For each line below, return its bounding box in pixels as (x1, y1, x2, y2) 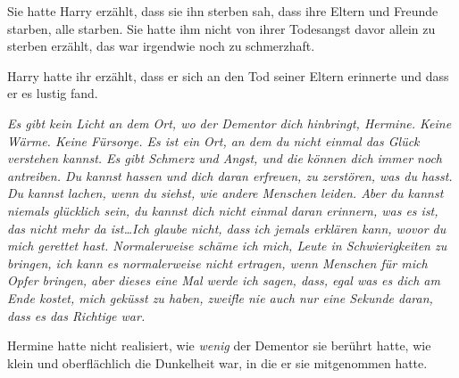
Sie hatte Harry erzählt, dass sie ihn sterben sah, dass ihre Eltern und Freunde (7, 2, 438, 20)
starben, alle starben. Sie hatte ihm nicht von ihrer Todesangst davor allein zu (7, 19, 436, 37)
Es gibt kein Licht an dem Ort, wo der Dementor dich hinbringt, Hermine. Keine (7, 113, 452, 132)
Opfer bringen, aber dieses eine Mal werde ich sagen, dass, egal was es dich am (7, 271, 440, 290)
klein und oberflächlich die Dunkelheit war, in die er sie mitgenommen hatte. (7, 353, 428, 372)
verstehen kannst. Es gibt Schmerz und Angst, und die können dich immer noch (7, 149, 443, 168)
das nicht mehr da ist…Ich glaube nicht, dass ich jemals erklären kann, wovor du (7, 218, 446, 237)
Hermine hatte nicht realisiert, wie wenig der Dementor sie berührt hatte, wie (7, 336, 431, 355)
